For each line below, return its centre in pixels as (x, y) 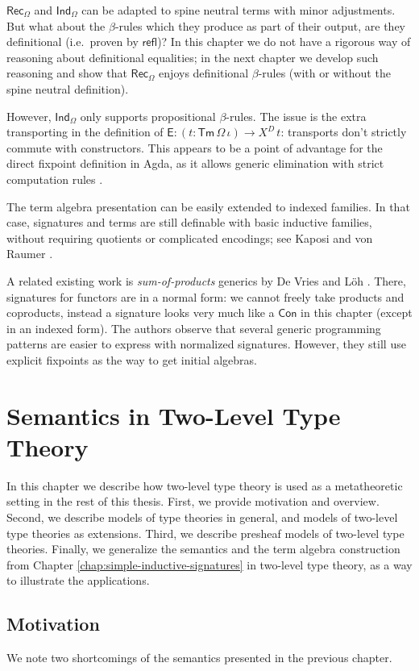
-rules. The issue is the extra (296, 116)
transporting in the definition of (85, 132)
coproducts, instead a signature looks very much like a (141, 313)
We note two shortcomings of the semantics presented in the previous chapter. (199, 658)
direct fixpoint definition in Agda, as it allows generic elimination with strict (195, 163)
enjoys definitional (204, 73)
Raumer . (30, 254)
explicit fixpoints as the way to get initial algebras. (132, 359)
